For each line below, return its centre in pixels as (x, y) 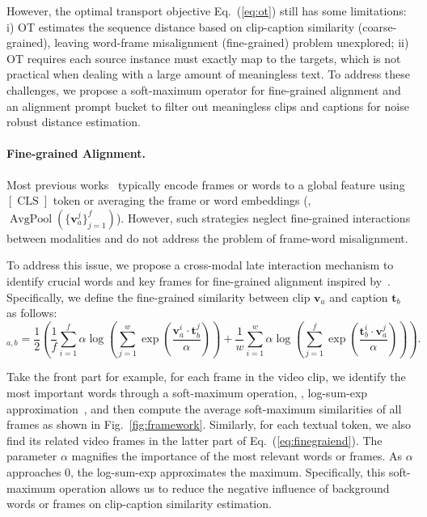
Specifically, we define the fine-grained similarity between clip (159, 297)
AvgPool (31, 219)
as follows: (32, 313)
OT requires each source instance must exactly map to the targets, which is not (204, 58)
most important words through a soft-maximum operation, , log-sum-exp (187, 393)
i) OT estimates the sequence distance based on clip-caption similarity (181, 26)
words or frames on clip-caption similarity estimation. (139, 504)
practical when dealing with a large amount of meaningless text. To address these (209, 74)
